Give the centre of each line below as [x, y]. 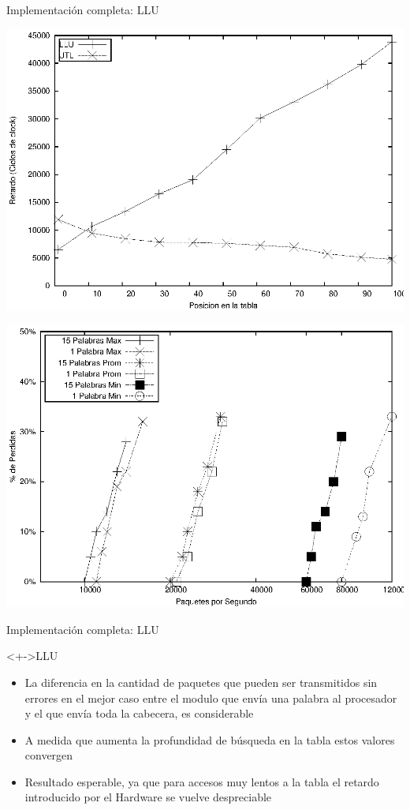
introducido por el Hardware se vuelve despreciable [148, 797]
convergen [49, 755]
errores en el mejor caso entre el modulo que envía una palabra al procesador [211, 697]
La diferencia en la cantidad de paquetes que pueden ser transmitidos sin [201, 682]
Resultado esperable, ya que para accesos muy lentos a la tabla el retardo [202, 781]
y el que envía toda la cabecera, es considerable [139, 713]
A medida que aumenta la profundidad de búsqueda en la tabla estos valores [210, 739]
